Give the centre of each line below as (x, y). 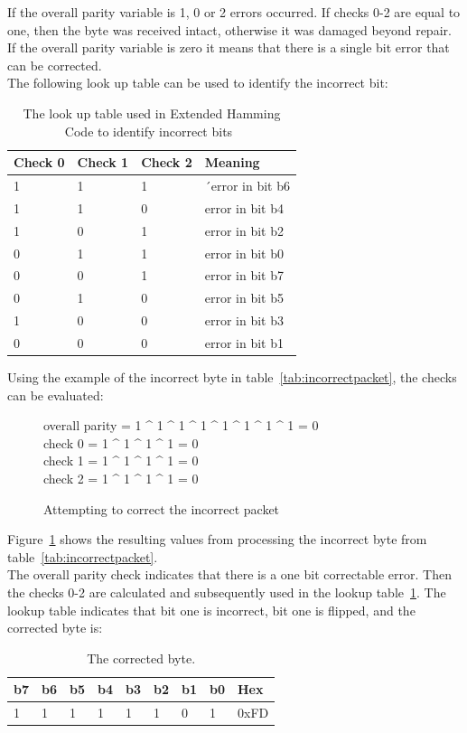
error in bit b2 (244, 230)
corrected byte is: (55, 628)
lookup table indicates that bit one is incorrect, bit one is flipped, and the (211, 610)
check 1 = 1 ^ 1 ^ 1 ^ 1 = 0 (121, 460)
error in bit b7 (244, 275)
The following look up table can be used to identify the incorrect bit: (198, 83)
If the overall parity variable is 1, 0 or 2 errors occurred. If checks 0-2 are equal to (234, 12)
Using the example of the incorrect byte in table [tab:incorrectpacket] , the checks (232, 377)
